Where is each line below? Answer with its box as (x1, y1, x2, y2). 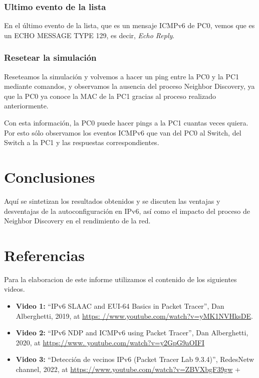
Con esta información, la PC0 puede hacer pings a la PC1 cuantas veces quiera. (4, 117, 248, 128)
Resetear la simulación (4, 51, 97, 64)
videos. (4, 284, 25, 294)
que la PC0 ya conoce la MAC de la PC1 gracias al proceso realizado (4, 90, 216, 101)
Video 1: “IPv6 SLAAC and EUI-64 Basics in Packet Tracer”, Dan (16, 301, 224, 311)
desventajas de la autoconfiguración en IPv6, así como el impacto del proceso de (4, 205, 250, 216)
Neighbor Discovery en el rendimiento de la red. (4, 215, 151, 226)
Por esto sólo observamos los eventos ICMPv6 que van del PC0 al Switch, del (4, 127, 241, 138)
